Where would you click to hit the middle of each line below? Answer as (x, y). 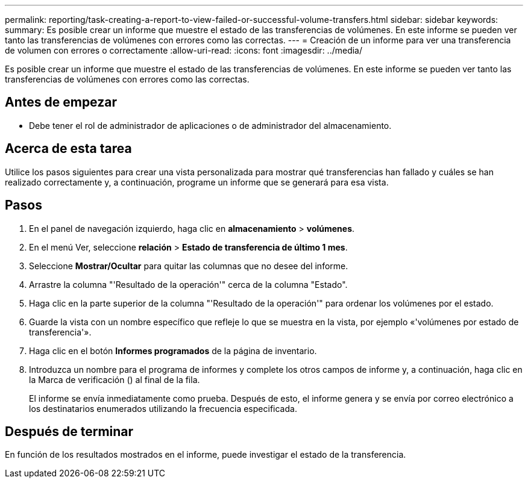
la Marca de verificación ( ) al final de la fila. (115, 379)
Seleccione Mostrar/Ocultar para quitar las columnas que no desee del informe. (189, 266)
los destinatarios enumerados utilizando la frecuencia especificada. (163, 408)
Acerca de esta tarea (68, 149)
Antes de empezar (61, 102)
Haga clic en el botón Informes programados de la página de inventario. (173, 351)
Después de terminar (69, 431)
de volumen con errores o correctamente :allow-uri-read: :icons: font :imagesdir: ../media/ (184, 50)
